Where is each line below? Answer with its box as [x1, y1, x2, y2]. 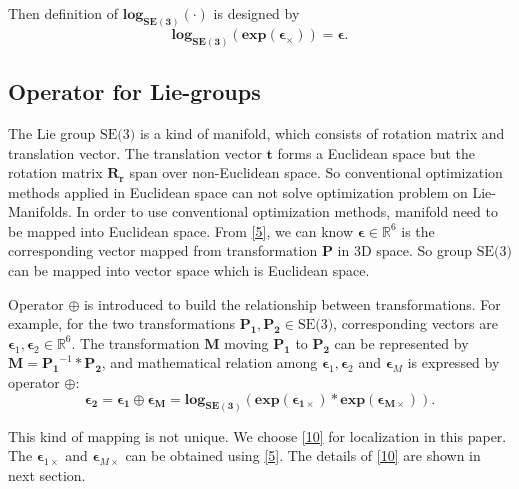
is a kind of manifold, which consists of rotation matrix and [139, 122, 505, 143]
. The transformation [71, 332, 200, 353]
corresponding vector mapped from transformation [8, 240, 318, 261]
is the [401, 220, 435, 241]
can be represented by [334, 332, 469, 353]
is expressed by [407, 352, 500, 373]
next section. [8, 464, 86, 485]
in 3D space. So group [337, 240, 473, 261]
